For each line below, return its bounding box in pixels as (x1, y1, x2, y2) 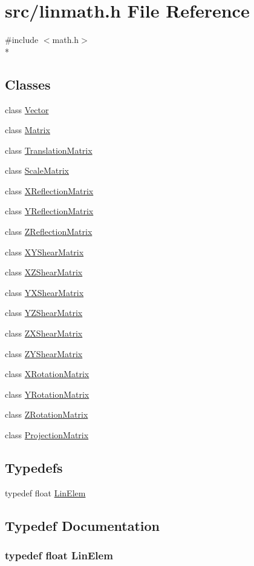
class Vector (5, 103, 49, 116)
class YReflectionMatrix (5, 205, 94, 217)
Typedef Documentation (5, 516, 160, 535)
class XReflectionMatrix (5, 184, 94, 197)
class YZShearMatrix (5, 306, 83, 319)
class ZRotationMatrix (5, 408, 88, 421)
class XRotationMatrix (5, 367, 90, 380)
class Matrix (5, 123, 50, 136)
